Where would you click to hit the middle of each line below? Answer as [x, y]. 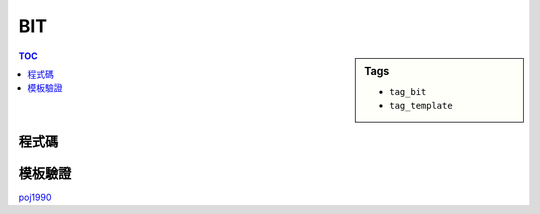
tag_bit [408, 91]
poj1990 [35, 197]
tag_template [421, 106]
